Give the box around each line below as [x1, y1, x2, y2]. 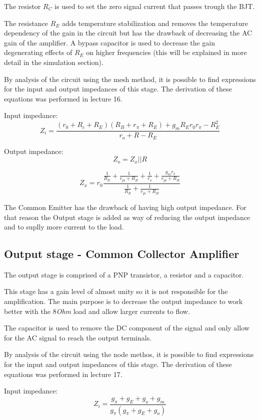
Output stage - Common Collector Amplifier [4, 246, 239, 261]
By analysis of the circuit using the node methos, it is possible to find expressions [4, 349, 254, 359]
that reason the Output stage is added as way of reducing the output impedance [4, 211, 250, 222]
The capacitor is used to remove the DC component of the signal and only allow [4, 322, 249, 333]
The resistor [4, 1, 41, 11]
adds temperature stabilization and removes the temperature [62, 17, 248, 28]
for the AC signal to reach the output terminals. [4, 332, 152, 342]
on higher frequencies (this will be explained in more [86, 47, 247, 57]
